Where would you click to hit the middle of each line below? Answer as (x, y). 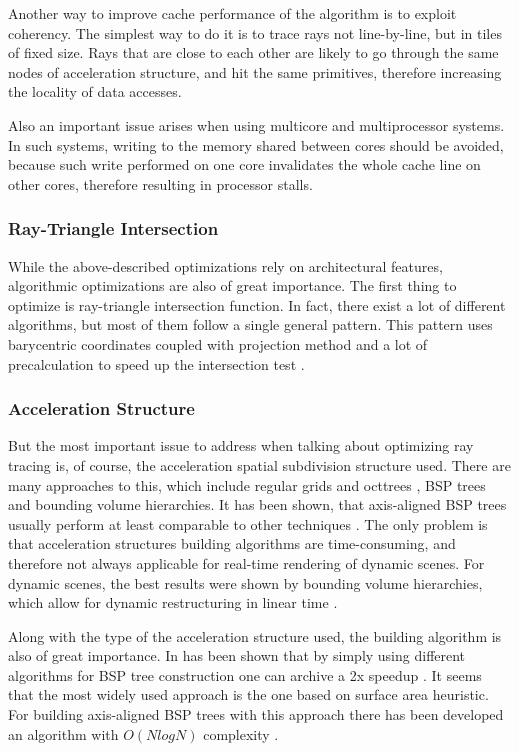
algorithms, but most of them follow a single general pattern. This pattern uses (250, 324)
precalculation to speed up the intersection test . (156, 363)
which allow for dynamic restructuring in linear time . (173, 602)
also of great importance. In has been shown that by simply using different (237, 655)
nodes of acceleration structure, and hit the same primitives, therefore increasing (255, 71)
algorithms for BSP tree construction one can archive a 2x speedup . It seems (245, 674)
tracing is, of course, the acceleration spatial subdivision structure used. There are (259, 464)
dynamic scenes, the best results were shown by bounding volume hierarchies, (245, 582)
